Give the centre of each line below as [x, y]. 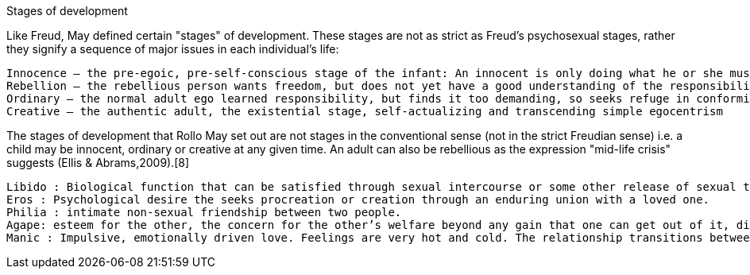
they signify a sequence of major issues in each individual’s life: [173, 49]
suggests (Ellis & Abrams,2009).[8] [98, 163]
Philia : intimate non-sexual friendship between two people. [204, 212]
